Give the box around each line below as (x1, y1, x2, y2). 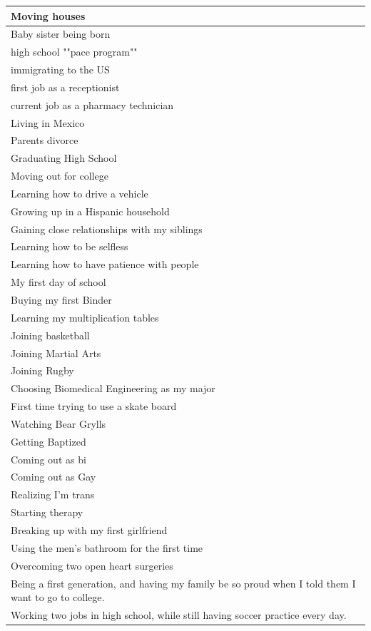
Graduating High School (11, 150, 117, 165)
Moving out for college (11, 168, 108, 183)
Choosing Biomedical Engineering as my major (11, 381, 215, 396)
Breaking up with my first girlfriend (11, 522, 168, 537)
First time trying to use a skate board (11, 399, 177, 414)
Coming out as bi (11, 451, 86, 466)
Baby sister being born (11, 26, 111, 41)
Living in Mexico (11, 115, 85, 130)
